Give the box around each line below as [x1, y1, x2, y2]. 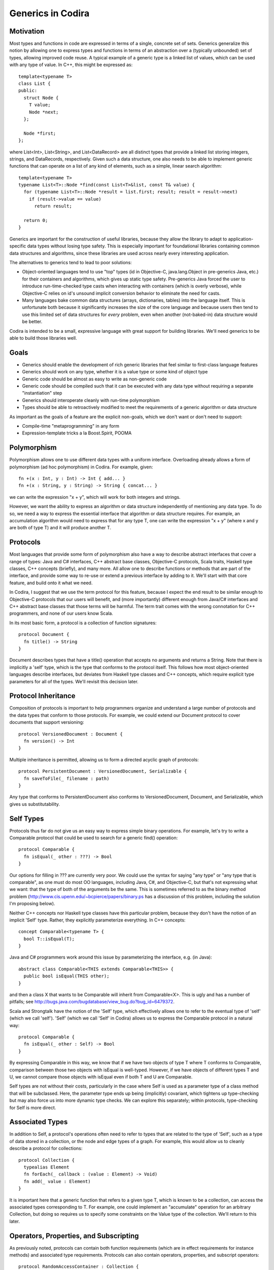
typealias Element [23, 1164, 70, 1170]
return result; [34, 203, 72, 209]
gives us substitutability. [9, 801, 60, 807]
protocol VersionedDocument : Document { [18, 731, 123, 737]
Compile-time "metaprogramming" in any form [22, 423, 119, 429]
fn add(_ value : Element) [23, 1179, 91, 1184]
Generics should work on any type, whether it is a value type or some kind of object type [22, 369, 208, 375]
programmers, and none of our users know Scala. [9, 610, 114, 617]
